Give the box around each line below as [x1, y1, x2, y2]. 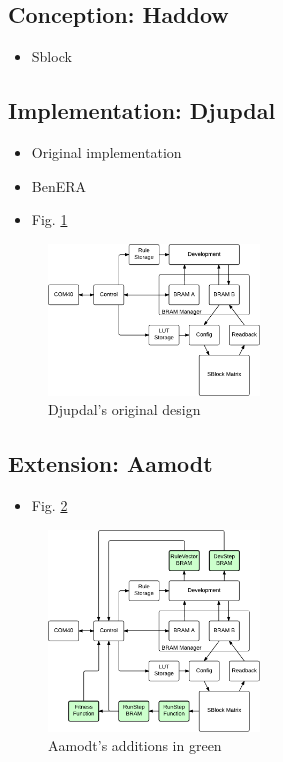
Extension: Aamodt [8, 448, 213, 479]
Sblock [31, 46, 72, 67]
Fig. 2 [31, 494, 68, 515]
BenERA [31, 175, 87, 196]
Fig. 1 [31, 209, 68, 230]
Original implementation [31, 142, 182, 162]
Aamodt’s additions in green [48, 735, 222, 756]
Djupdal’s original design [48, 399, 201, 420]
